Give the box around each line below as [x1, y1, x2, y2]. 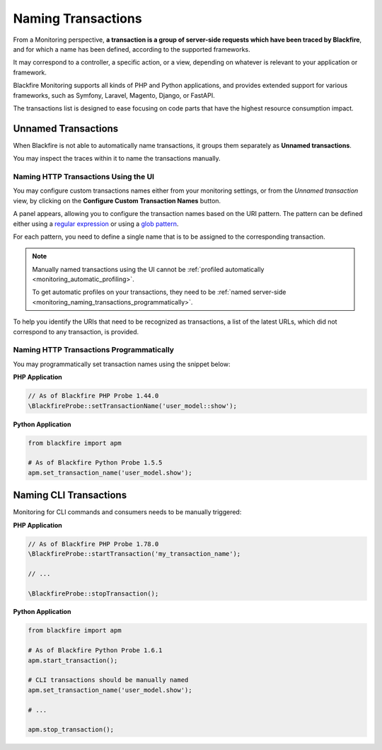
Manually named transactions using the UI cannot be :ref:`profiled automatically [32, 265, 265, 273]
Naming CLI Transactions [13, 489, 127, 501]
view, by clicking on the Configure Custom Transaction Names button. [13, 196, 221, 205]
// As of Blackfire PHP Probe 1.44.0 [28, 392, 159, 400]
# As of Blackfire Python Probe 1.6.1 [28, 647, 163, 654]
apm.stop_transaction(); [28, 726, 115, 734]
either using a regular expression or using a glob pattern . [13, 220, 179, 228]
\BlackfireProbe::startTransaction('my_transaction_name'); [28, 550, 241, 557]
